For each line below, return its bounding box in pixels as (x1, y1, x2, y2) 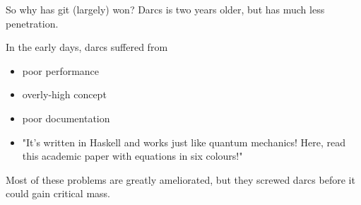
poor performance (22, 63, 100, 78)
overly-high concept (22, 87, 107, 102)
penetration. (6, 16, 59, 30)
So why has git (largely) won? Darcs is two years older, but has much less (6, 2, 325, 16)
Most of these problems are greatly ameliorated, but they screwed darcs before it (6, 172, 355, 187)
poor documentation (22, 110, 110, 125)
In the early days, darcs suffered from (6, 40, 168, 54)
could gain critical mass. (6, 186, 110, 201)
